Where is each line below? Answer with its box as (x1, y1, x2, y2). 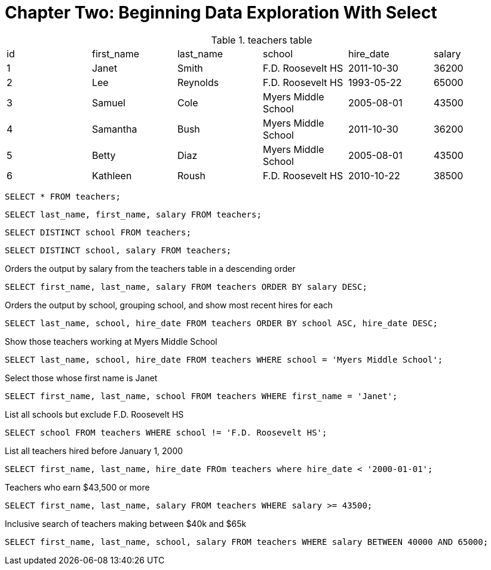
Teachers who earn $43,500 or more (5, 482, 150, 492)
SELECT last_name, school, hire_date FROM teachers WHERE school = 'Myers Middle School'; (5, 354, 443, 364)
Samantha (91, 122, 137, 135)
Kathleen (91, 169, 132, 182)
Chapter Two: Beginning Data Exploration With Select (5, 2, 437, 23)
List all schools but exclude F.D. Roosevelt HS (5, 409, 184, 419)
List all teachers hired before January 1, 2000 (5, 445, 183, 456)
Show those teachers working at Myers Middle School (5, 336, 217, 347)
